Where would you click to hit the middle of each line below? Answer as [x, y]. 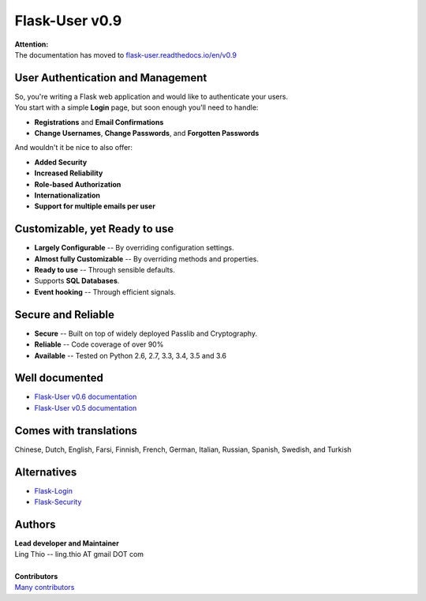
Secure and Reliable [64, 315]
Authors [35, 524]
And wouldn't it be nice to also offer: [74, 148]
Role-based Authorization [78, 184]
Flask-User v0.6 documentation [86, 397]
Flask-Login [53, 490]
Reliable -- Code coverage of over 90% [99, 344]
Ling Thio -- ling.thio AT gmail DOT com [79, 554]
